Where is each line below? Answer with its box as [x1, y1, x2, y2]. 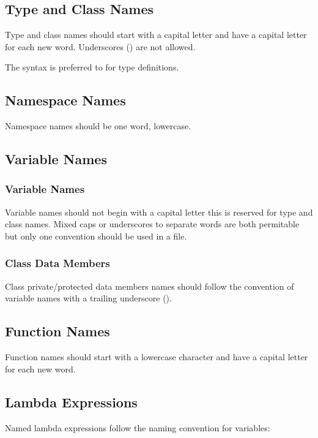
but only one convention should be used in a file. [5, 229, 187, 242]
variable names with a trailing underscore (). [5, 292, 172, 304]
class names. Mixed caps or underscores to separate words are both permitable [5, 217, 300, 230]
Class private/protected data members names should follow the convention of [5, 279, 294, 292]
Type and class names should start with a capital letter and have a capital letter [5, 28, 307, 41]
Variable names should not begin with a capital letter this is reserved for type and [5, 205, 313, 218]
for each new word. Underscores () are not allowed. [5, 40, 196, 53]
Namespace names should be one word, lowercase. [5, 119, 191, 132]
